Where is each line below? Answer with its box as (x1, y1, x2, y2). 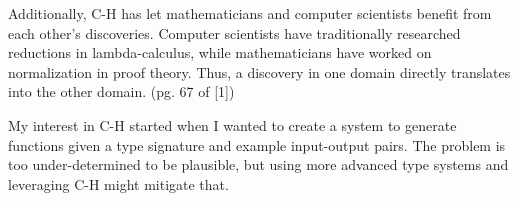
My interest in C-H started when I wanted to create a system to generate (8, 114, 457, 135)
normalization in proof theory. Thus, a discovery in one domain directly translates (8, 61, 511, 82)
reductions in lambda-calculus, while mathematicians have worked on (8, 42, 432, 63)
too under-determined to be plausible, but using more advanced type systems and (8, 154, 509, 175)
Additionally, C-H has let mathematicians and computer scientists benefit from (8, 3, 492, 23)
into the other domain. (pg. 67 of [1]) (8, 81, 235, 102)
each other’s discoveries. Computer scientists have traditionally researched (8, 22, 461, 43)
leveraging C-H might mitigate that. (8, 173, 229, 194)
